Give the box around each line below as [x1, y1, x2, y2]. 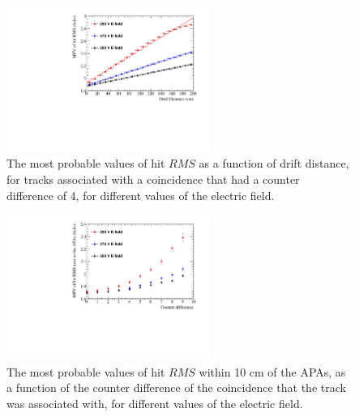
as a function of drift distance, [199, 155, 349, 172]
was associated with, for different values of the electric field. [6, 394, 303, 411]
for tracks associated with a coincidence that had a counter [6, 170, 300, 187]
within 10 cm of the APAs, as [199, 363, 346, 380]
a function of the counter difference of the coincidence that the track [6, 379, 346, 396]
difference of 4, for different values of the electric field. [6, 186, 275, 203]
